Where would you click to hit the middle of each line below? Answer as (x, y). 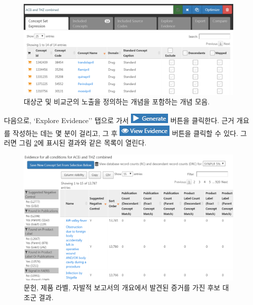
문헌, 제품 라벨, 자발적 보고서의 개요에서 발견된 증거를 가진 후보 (122, 287)
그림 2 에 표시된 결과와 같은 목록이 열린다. (83, 143)
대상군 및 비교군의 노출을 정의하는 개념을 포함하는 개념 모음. (117, 102)
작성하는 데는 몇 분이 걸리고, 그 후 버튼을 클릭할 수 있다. (125, 133)
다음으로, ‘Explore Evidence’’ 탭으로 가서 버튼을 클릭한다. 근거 (119, 120)
